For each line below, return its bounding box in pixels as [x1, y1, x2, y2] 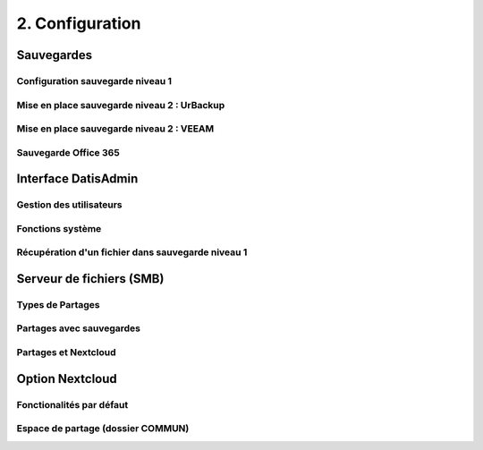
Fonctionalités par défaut [16, 398, 129, 411]
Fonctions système [16, 222, 102, 234]
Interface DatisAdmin [16, 171, 139, 187]
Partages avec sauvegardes [16, 322, 140, 335]
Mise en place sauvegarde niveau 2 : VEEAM [16, 123, 215, 135]
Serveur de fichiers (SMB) [16, 271, 165, 286]
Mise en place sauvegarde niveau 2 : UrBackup [16, 98, 225, 111]
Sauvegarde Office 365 [16, 146, 120, 158]
